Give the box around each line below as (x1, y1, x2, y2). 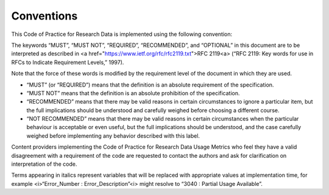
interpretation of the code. (11, 160, 77, 168)
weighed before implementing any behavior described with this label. (26, 132, 200, 140)
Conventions (11, 9, 78, 23)
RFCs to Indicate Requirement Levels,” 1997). (11, 58, 124, 66)
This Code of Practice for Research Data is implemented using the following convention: (11, 30, 233, 38)
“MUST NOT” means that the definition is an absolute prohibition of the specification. (26, 89, 240, 97)
